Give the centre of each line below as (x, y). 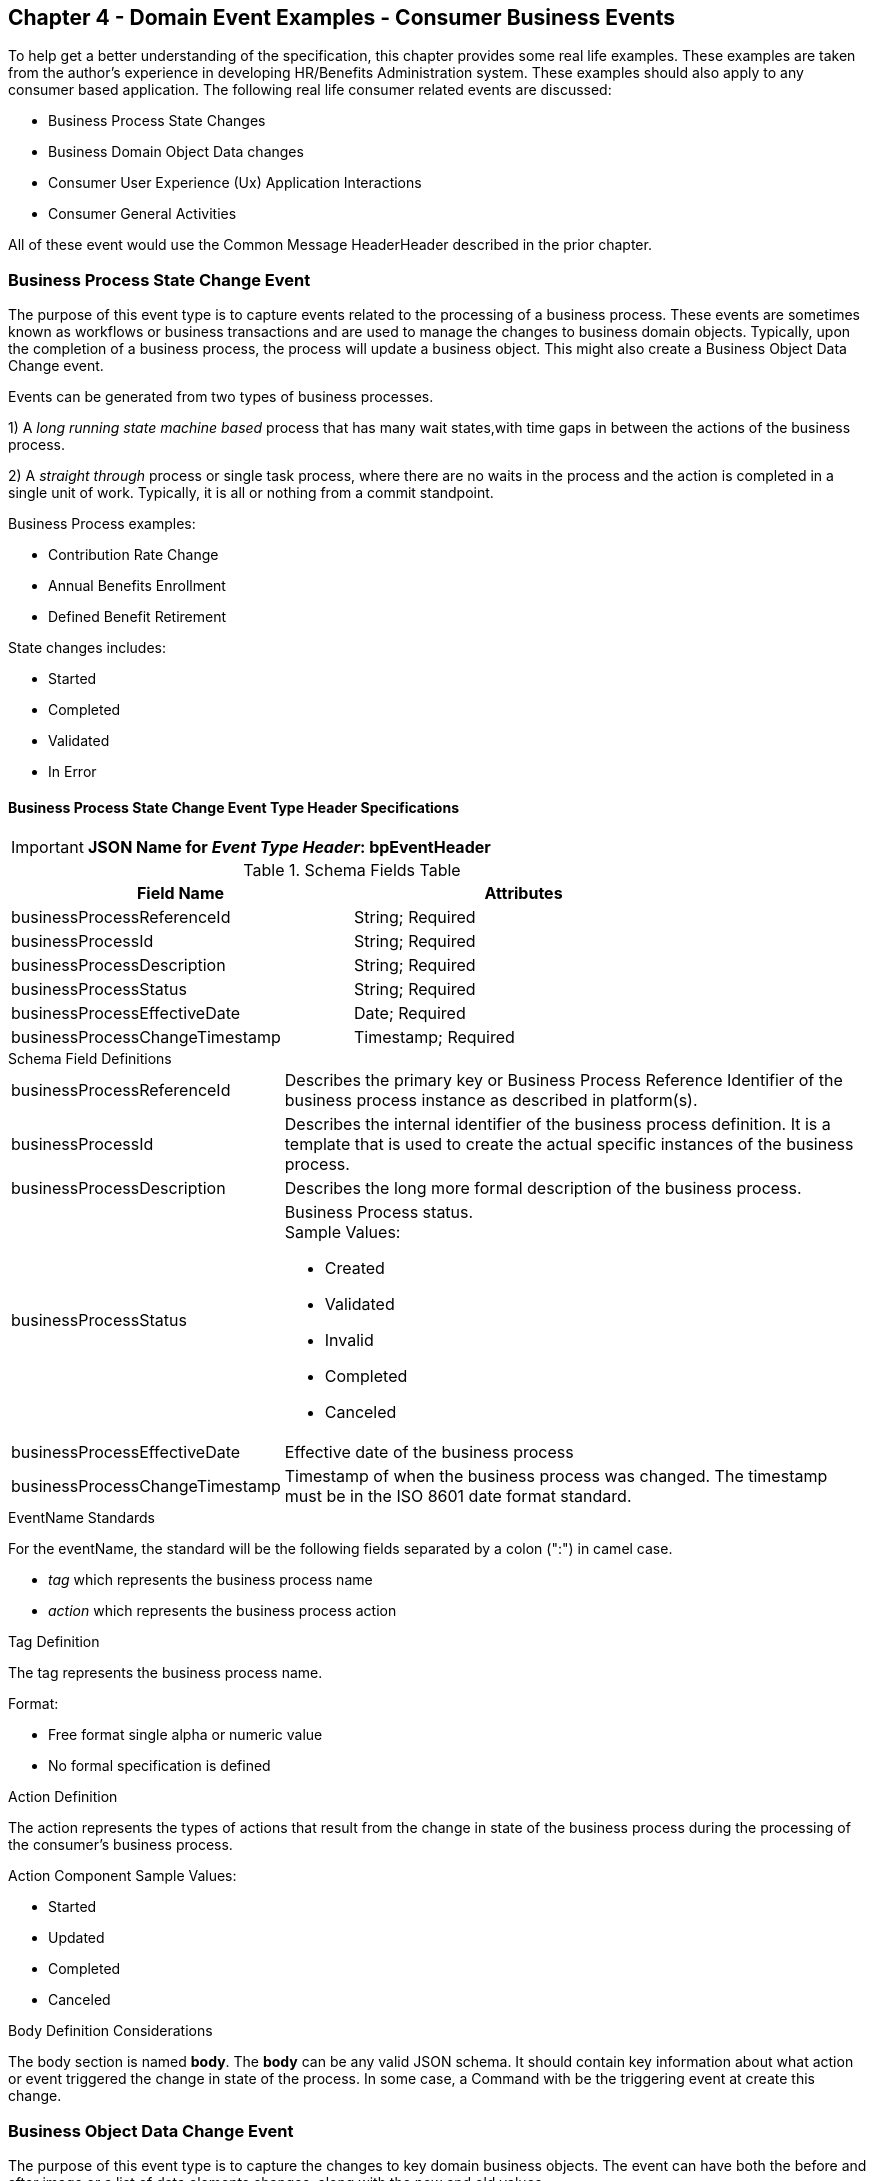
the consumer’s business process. (120, 1845)
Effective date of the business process (429, 1452)
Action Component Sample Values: (122, 1876)
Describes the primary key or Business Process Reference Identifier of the (563, 1080)
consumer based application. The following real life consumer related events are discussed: (310, 90)
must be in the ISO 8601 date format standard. (458, 1496)
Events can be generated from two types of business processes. (221, 397)
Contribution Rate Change (133, 555)
